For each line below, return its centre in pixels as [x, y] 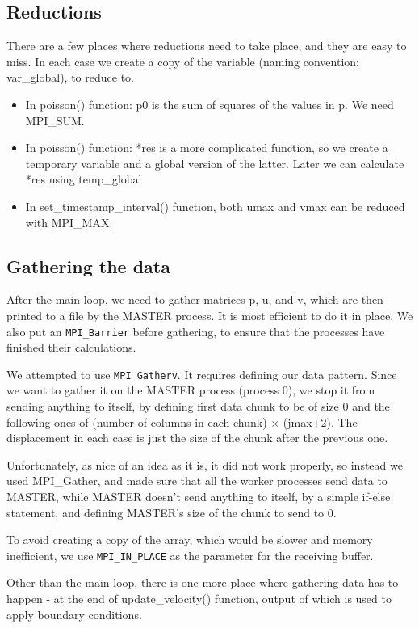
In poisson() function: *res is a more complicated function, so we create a [207, 148]
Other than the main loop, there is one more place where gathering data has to [203, 582]
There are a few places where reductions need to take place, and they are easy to [207, 46]
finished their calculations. [71, 347]
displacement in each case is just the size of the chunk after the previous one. [197, 438]
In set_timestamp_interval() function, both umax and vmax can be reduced [215, 206]
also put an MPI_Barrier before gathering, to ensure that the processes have [196, 331]
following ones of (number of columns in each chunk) [137, 421]
